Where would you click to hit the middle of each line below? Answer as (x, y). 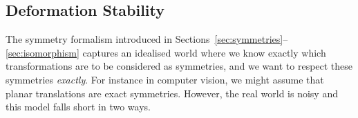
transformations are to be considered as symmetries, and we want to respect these (179, 66)
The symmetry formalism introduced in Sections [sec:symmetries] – (147, 39)
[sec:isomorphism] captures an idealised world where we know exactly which (166, 52)
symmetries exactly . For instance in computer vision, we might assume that (165, 79)
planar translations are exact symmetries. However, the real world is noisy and (172, 93)
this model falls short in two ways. (78, 107)
